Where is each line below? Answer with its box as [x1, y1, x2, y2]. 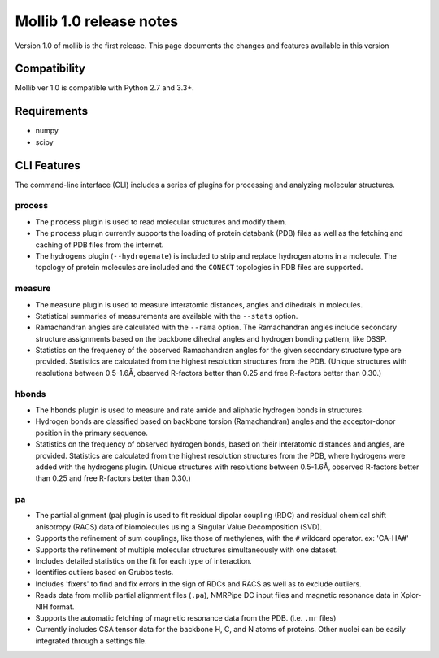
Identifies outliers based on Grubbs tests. [35, 568, 174, 577]
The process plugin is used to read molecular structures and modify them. [35, 216, 287, 227]
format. [50, 602, 75, 612]
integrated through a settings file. [35, 635, 147, 646]
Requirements [15, 104, 89, 118]
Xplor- [400, 590, 422, 600]
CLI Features [15, 159, 80, 172]
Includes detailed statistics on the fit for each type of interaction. [35, 556, 252, 566]
